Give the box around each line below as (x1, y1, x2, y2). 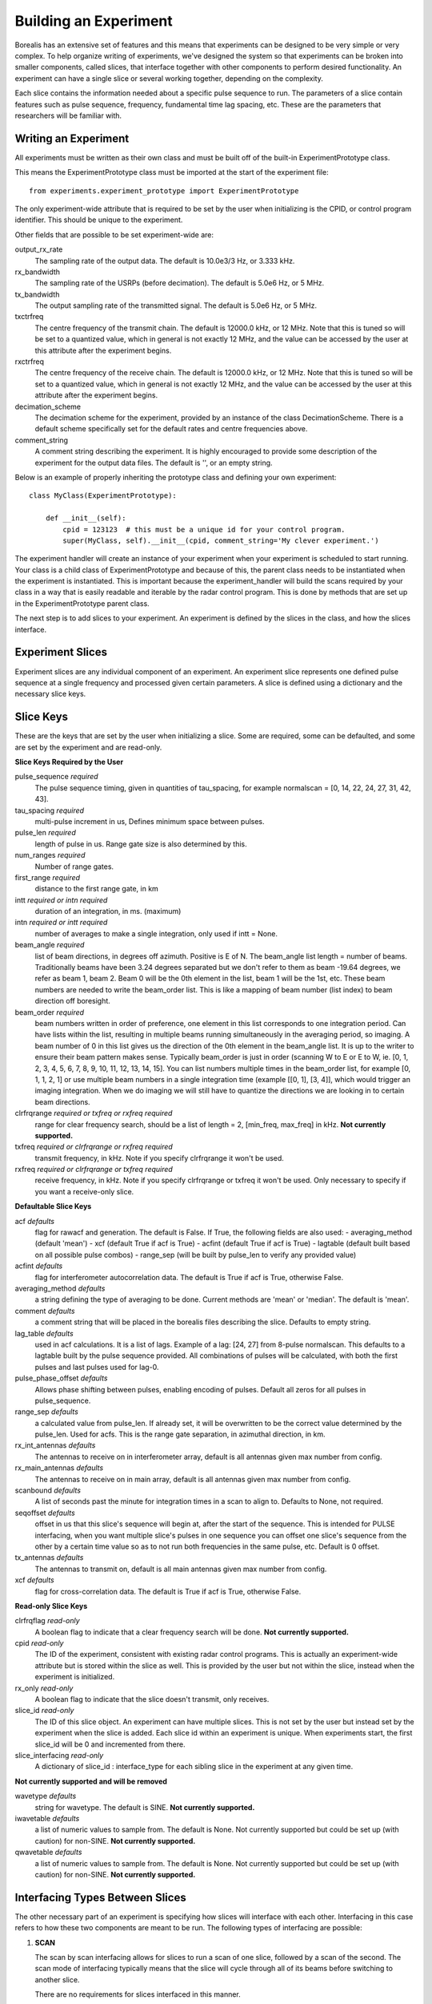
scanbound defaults (14, 1485, 82, 1495)
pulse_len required (14, 828, 76, 838)
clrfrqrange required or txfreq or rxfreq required (14, 1109, 173, 1118)
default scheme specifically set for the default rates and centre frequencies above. (34, 424, 308, 434)
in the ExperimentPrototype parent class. (14, 598, 150, 608)
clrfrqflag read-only (14, 1616, 80, 1626)
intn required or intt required (14, 918, 108, 927)
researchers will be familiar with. (14, 111, 122, 120)
